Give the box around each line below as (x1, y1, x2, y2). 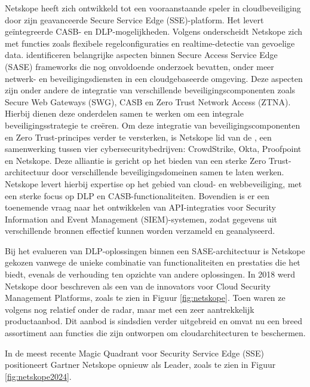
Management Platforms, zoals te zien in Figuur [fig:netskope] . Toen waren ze (5, 291, 286, 304)
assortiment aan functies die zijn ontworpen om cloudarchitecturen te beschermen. (5, 327, 306, 339)
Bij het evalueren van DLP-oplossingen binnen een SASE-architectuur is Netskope (5, 244, 305, 257)
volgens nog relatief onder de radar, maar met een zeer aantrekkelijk (5, 303, 254, 315)
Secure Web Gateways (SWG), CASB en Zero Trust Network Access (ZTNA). (5, 95, 291, 108)
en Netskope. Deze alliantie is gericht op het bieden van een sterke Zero (5, 154, 266, 166)
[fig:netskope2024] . (5, 370, 72, 382)
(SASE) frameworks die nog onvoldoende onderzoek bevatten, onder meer (5, 60, 274, 72)
